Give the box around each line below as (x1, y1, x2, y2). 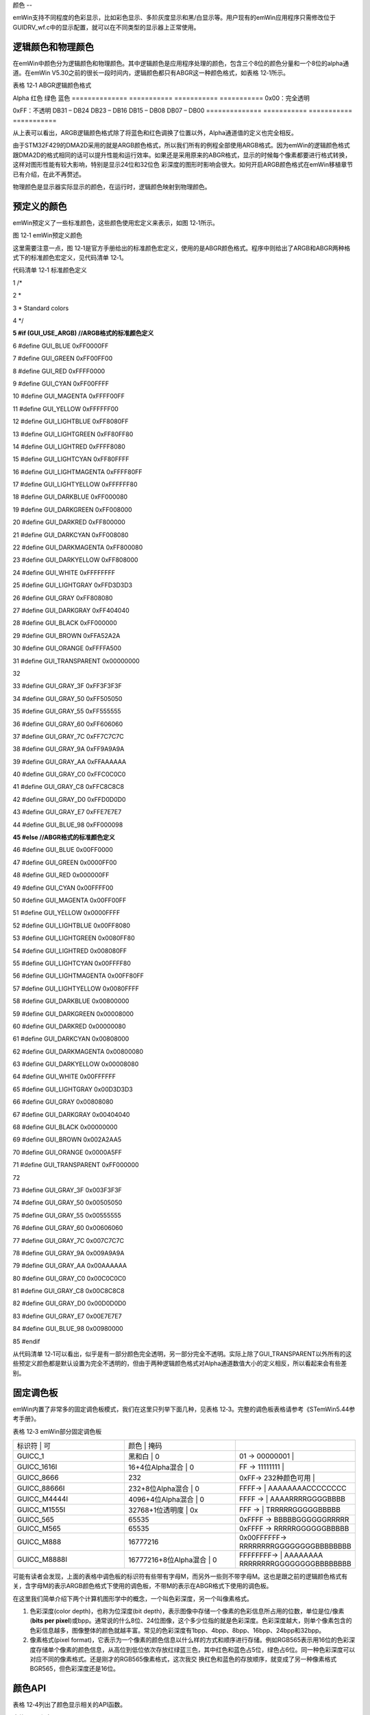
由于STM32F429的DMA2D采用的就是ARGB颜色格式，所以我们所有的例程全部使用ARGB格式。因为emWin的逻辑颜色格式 (12, 141, 351, 150)
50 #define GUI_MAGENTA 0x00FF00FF (12, 896, 127, 904)
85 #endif (12, 1337, 40, 1345)
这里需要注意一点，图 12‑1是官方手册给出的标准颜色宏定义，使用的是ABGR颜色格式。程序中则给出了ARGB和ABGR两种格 (12, 244, 351, 252)
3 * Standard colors (12, 304, 69, 312)
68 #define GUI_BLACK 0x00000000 (12, 1123, 118, 1131)
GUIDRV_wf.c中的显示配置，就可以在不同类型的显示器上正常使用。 (12, 23, 200, 31)
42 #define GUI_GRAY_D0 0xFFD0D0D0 (12, 795, 126, 803)
